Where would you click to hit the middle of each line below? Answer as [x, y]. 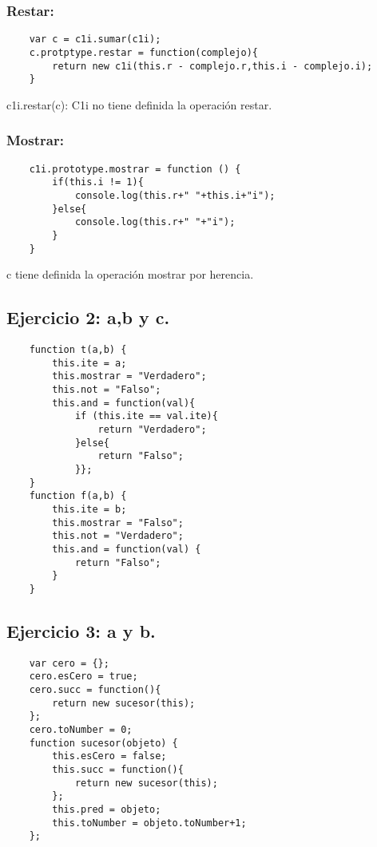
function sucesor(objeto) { [103, 743]
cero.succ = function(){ [95, 690]
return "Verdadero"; [152, 429]
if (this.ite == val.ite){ [146, 416]
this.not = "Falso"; [107, 390]
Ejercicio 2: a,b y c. [88, 317]
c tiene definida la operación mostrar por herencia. [130, 274]
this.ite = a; [89, 363]
